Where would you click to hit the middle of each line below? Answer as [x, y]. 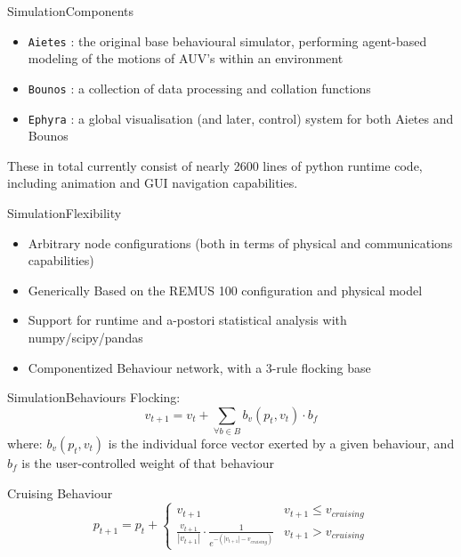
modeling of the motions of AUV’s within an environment [186, 58]
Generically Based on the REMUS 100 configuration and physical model [225, 290]
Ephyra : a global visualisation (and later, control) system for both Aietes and [241, 118]
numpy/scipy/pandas [85, 337]
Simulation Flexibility [65, 212]
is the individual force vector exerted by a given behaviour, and [281, 444]
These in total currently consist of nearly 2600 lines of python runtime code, [215, 165]
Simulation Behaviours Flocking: [94, 397]
